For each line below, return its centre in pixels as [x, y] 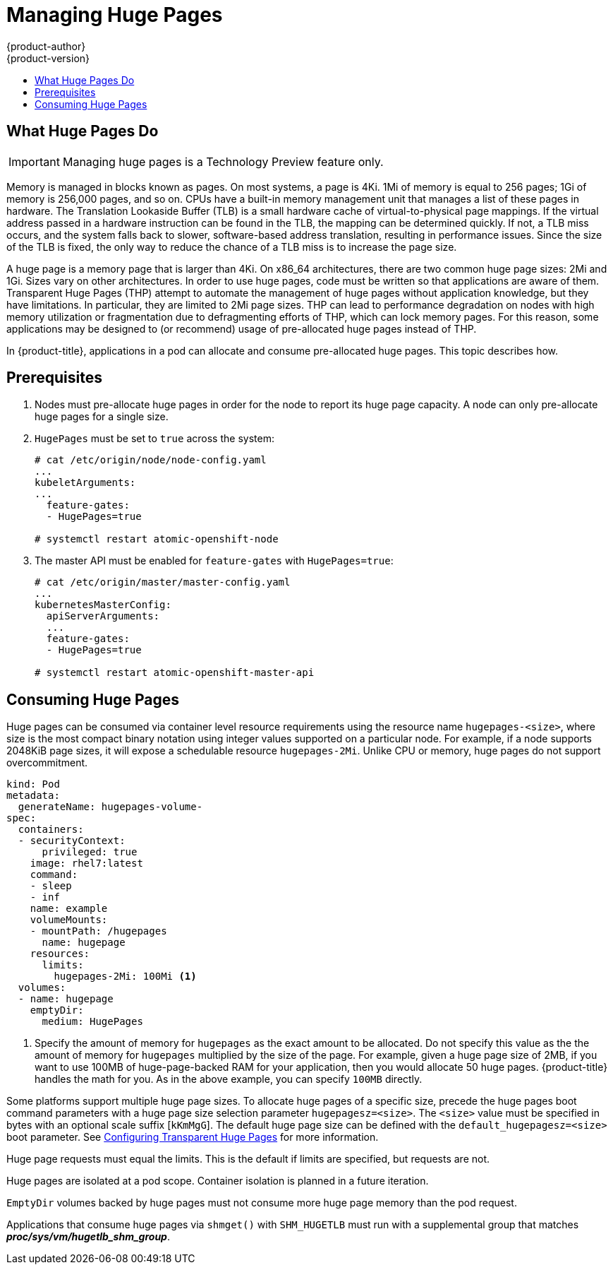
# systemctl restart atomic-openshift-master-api [175, 673]
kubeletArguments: [85, 483]
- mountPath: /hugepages [98, 931]
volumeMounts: [69, 920]
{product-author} [46, 46]
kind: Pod [33, 784]
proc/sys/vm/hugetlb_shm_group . [88, 1237]
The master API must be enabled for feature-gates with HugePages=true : [214, 561]
